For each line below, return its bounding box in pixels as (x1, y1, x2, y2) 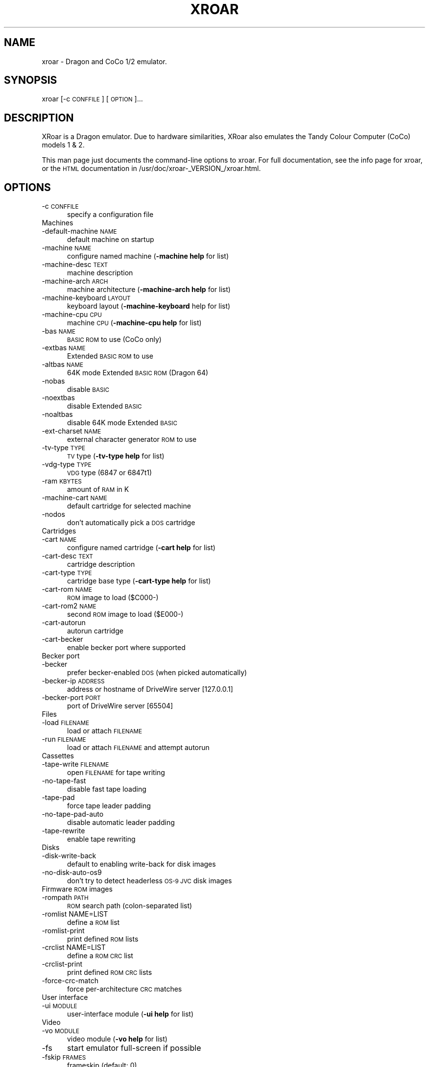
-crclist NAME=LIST (42, 943, 106, 952)
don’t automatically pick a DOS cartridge (67, 518, 195, 527)
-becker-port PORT (42, 693, 101, 702)
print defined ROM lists (67, 935, 139, 944)
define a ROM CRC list (67, 951, 133, 960)
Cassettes (42, 752, 74, 760)
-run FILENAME (42, 735, 86, 744)
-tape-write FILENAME (42, 760, 109, 769)
